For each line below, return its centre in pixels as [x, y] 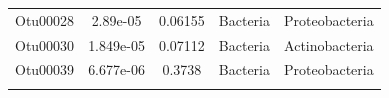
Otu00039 [45, 69]
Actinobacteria [329, 44]
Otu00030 [45, 44]
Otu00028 [45, 19]
